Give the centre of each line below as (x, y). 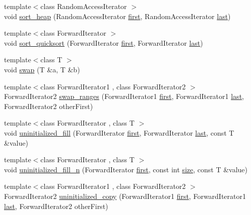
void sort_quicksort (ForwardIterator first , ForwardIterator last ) (104, 42)
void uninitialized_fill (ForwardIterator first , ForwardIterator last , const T (119, 132)
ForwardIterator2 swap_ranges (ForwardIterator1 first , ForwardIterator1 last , (124, 96)
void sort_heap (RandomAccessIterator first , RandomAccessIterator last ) (117, 16)
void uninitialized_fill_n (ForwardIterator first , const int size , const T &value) (126, 169)
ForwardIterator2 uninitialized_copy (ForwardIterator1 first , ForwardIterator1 (125, 196)
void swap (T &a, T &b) (42, 69)
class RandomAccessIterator (84, 6)
